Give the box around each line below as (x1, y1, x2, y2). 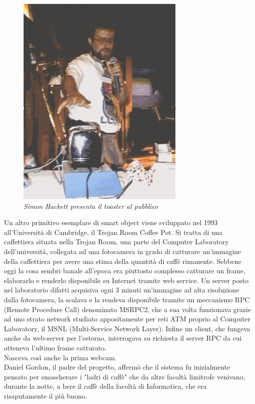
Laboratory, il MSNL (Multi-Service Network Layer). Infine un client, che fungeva (4, 323, 251, 333)
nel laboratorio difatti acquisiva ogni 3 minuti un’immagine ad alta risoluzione (4, 285, 240, 295)
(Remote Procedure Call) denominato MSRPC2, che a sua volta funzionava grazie (4, 304, 251, 314)
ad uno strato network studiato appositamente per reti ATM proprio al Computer (4, 314, 251, 324)
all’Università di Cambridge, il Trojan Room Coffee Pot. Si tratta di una (4, 227, 223, 237)
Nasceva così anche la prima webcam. (4, 352, 117, 362)
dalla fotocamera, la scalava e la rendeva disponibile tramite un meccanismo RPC (4, 294, 250, 304)
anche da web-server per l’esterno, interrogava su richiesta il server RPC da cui (4, 333, 242, 343)
